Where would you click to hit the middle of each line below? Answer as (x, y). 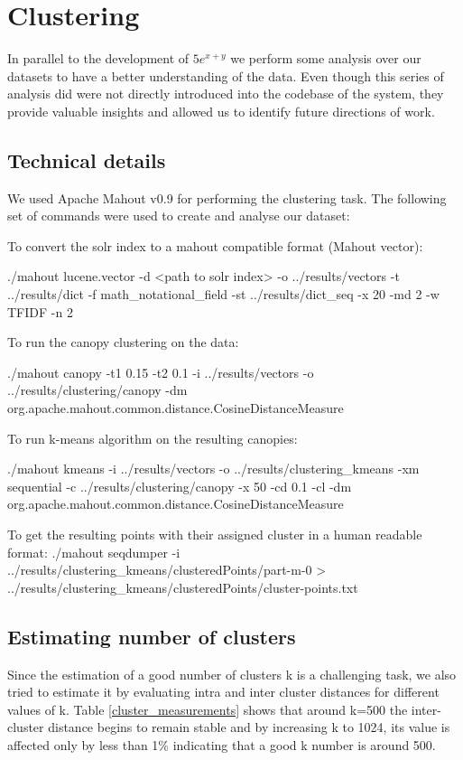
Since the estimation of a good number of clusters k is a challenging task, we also (232, 674)
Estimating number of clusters (152, 636)
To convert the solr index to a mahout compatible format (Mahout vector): (215, 245)
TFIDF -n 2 (40, 311)
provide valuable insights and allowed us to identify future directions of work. (221, 111)
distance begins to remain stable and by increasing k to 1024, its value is (249, 727)
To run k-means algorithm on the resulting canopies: (153, 438)
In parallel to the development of (98, 58)
